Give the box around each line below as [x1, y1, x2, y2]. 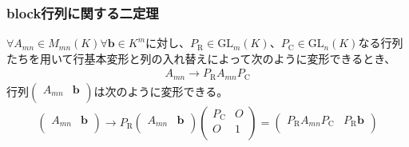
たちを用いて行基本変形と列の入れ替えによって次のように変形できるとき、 [6, 50, 396, 66]
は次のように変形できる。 [93, 82, 228, 99]
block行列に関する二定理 [6, 2, 159, 22]
